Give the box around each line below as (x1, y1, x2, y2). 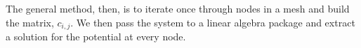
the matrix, (6, 15, 54, 29)
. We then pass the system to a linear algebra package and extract (70, 15, 355, 29)
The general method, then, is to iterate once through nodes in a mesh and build (6, 1, 350, 15)
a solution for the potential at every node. (6, 29, 186, 44)
